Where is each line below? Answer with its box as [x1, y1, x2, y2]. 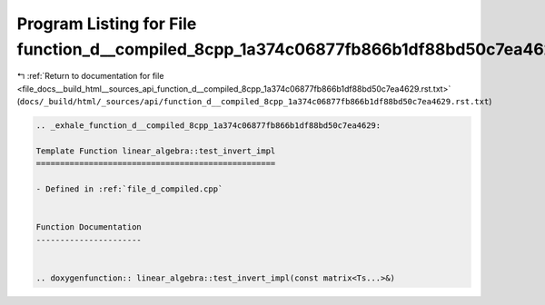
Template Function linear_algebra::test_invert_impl [35, 145, 276, 156]
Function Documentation [35, 222, 143, 232]
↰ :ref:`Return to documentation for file [16, 71, 164, 82]
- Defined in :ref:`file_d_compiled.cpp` [35, 184, 223, 194]
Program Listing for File [16, 14, 197, 34]
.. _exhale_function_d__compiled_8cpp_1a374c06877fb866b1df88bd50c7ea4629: [35, 121, 381, 131]
